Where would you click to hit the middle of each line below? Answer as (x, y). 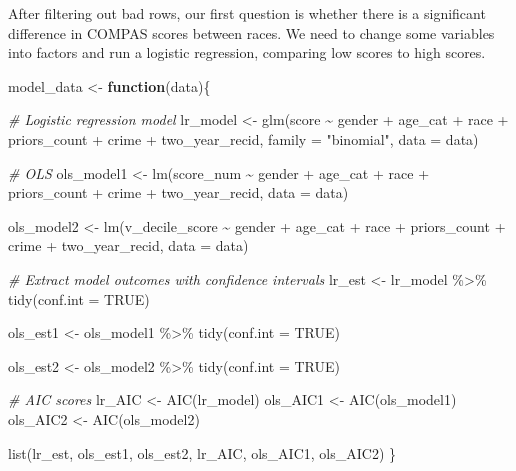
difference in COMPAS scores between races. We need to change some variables (251, 32)
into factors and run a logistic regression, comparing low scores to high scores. (247, 52)
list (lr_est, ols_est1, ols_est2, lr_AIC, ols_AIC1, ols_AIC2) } (202, 452)
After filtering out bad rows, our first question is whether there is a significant (247, 13)
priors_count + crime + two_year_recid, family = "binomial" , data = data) (243, 138)
